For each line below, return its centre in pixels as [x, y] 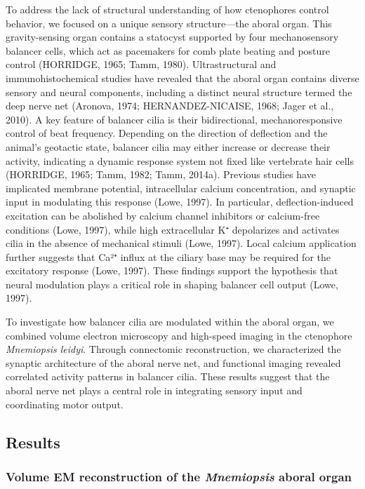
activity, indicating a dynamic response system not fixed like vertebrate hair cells [180, 160]
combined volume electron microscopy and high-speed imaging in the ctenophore [179, 335]
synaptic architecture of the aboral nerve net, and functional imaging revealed [173, 362]
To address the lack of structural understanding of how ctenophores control [167, 9]
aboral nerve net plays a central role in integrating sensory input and [154, 390]
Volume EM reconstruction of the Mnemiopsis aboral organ [179, 476]
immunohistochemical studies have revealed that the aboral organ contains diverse [182, 78]
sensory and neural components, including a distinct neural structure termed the [179, 92]
